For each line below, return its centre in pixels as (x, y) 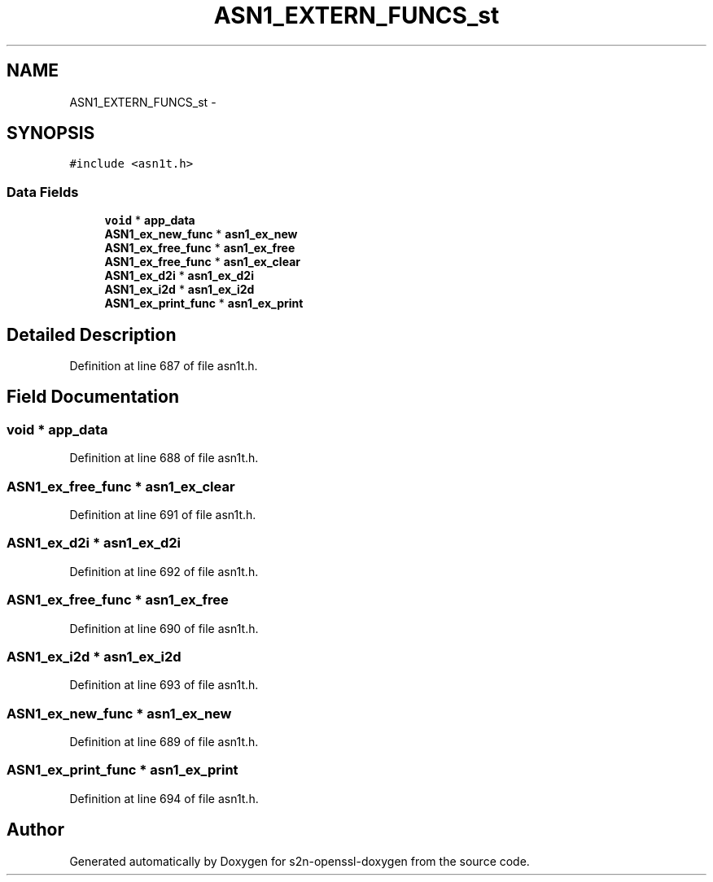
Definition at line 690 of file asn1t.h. (164, 628)
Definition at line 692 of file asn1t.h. (164, 571)
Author (35, 830)
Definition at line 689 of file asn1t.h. (164, 742)
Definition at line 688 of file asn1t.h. (164, 458)
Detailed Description (92, 334)
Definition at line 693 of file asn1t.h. (164, 685)
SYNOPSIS (51, 133)
